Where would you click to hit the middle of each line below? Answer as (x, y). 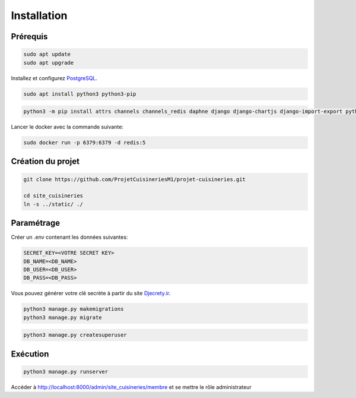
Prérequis (29, 37)
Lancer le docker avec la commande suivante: (67, 127)
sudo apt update (47, 54)
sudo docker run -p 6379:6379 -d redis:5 (85, 143)
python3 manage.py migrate (63, 317)
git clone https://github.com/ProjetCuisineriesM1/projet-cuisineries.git (135, 179)
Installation (39, 15)
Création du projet (45, 161)
